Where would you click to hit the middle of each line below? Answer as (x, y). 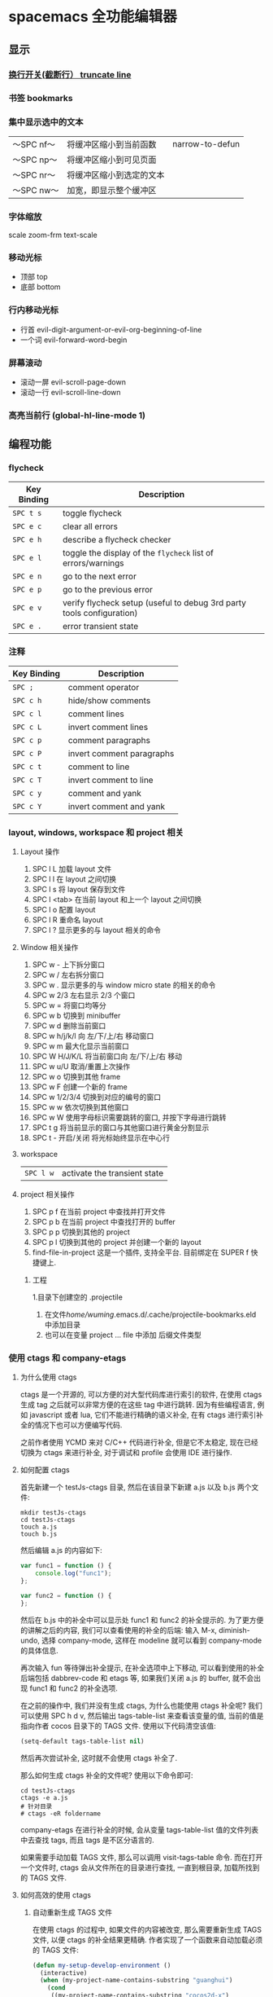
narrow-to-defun (206, 143)
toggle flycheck (92, 512)
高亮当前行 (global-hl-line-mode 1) (77, 415)
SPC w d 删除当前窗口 (69, 1026)
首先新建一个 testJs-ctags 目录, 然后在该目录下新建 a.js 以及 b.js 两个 (136, 1487)
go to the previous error (107, 589)
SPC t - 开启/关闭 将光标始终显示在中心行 (101, 1138)
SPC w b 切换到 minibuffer (76, 1016)
